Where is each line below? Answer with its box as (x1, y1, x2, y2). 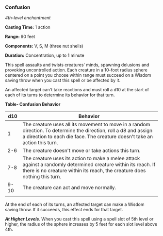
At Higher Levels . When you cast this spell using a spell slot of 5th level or (5, 216, 154, 222)
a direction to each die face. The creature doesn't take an (22, 133, 153, 140)
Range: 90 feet (5, 34, 35, 40)
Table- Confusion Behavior (5, 101, 61, 107)
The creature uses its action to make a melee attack (22, 155, 140, 162)
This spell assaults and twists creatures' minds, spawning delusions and (5, 62, 149, 68)
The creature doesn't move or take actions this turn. (22, 147, 141, 154)
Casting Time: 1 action (5, 24, 51, 30)
